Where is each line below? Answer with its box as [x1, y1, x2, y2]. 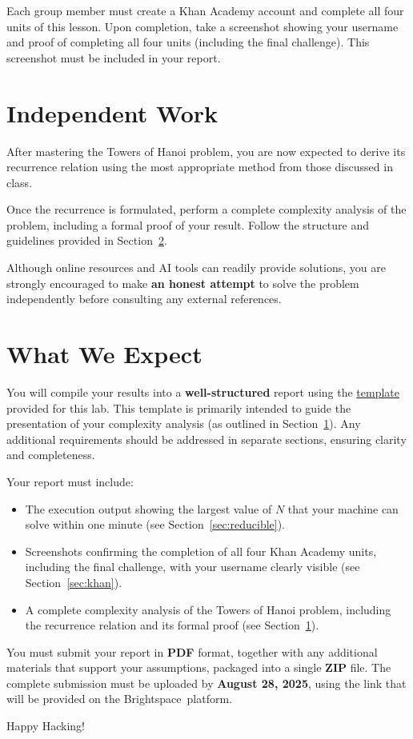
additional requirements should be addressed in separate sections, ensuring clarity [6, 430, 407, 447]
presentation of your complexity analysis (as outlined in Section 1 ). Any [6, 415, 361, 432]
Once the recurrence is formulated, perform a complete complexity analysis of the [6, 201, 407, 218]
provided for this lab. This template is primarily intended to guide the [6, 399, 351, 416]
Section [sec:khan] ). [25, 573, 122, 590]
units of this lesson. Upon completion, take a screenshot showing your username [6, 18, 399, 34]
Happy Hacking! [6, 717, 86, 734]
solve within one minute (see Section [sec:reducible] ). [25, 516, 286, 533]
